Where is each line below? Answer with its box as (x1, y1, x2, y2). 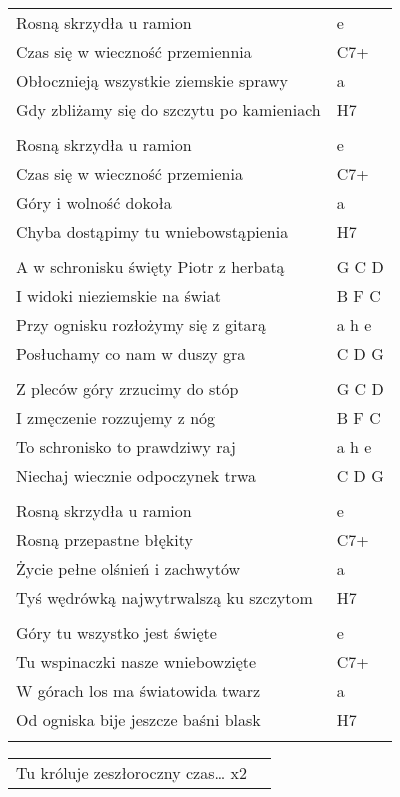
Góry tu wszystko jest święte (16, 621, 217, 644)
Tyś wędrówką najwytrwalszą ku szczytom (16, 586, 313, 609)
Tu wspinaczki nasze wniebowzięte (16, 650, 257, 673)
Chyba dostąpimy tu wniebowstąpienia (16, 220, 289, 243)
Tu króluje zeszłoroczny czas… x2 (16, 761, 247, 784)
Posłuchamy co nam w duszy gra (16, 342, 246, 365)
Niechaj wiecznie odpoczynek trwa (16, 464, 257, 487)
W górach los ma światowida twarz (16, 679, 261, 702)
